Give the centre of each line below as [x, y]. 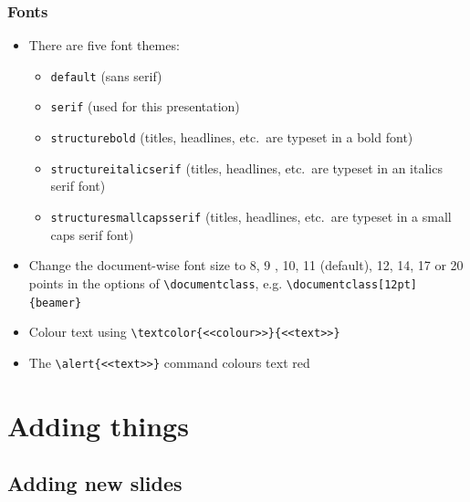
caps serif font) [92, 234]
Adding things [98, 425]
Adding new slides [95, 483]
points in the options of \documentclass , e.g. [156, 282]
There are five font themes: [104, 45]
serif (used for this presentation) [145, 106]
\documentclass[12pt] [351, 284]
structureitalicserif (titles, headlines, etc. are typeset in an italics [246, 167]
